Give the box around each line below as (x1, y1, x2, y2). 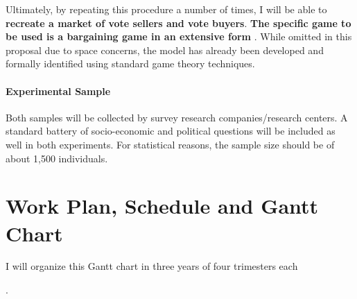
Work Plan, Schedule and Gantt (6, 191, 319, 220)
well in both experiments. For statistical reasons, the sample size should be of (6, 137, 335, 151)
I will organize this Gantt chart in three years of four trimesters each (6, 259, 298, 273)
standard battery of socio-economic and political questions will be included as (6, 123, 336, 138)
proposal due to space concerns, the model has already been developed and (6, 42, 324, 57)
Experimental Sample (6, 83, 111, 98)
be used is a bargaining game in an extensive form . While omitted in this (6, 29, 352, 44)
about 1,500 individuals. (6, 151, 108, 165)
